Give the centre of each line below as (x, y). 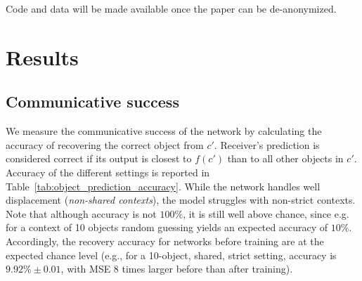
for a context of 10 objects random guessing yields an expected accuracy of (167, 227)
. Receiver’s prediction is (267, 144)
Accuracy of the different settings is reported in (108, 172)
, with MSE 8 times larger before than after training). (177, 269)
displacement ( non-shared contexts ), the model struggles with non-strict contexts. (181, 200)
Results (42, 57)
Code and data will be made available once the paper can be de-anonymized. (171, 8)
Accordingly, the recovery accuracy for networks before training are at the (165, 241)
